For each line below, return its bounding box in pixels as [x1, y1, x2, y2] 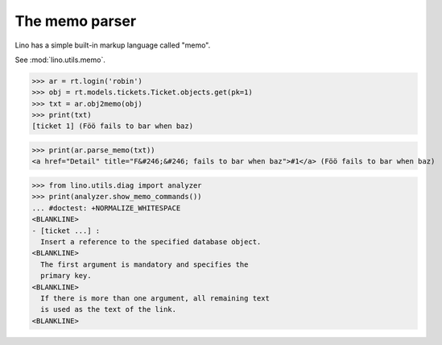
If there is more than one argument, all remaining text [40, 293, 270, 302]
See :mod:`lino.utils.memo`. [14, 55, 106, 64]
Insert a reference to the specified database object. [40, 237, 262, 246]
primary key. [40, 271, 92, 281]
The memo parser [14, 12, 137, 30]
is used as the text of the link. [40, 305, 177, 314]
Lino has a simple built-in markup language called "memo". [14, 40, 211, 50]
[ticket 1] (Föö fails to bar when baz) [31, 122, 193, 131]
